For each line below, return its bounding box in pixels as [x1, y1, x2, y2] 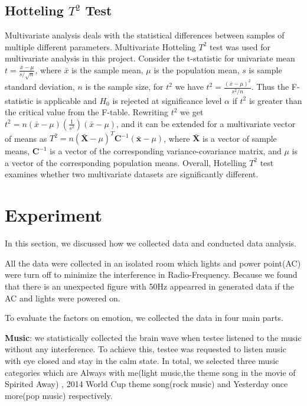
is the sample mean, [71, 63, 143, 76]
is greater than [249, 94, 302, 106]
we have [175, 80, 204, 93]
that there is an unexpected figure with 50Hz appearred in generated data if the [5, 280, 294, 292]
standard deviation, [5, 80, 75, 93]
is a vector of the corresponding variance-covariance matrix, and [50, 145, 282, 157]
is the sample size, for [85, 80, 164, 93]
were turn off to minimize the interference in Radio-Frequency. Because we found [5, 268, 298, 281]
